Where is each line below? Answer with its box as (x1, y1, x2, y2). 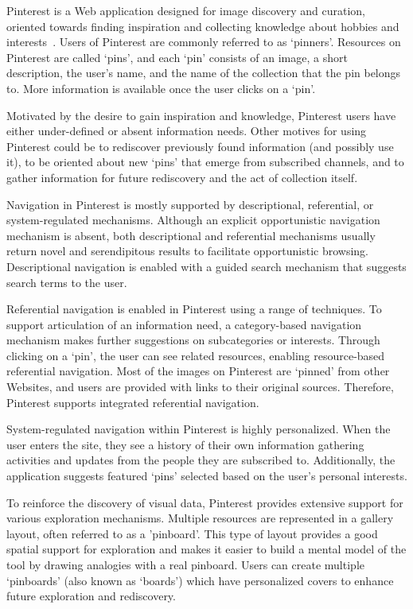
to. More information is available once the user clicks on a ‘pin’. (6, 80, 316, 96)
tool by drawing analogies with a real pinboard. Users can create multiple (6, 557, 364, 572)
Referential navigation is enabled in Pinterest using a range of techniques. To (6, 301, 382, 317)
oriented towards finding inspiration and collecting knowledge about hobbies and (6, 17, 399, 34)
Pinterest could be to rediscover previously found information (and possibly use (6, 138, 394, 154)
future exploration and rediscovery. (6, 588, 176, 604)
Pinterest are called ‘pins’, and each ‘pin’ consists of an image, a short (6, 48, 348, 65)
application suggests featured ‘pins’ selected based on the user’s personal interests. (6, 467, 407, 484)
